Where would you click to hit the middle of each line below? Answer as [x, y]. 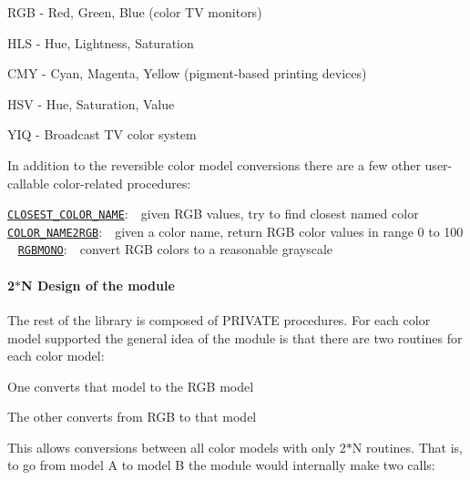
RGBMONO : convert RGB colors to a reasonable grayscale [175, 249]
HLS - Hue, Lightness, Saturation [101, 42]
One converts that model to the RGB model [131, 386]
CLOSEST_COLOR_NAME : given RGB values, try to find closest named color [213, 214]
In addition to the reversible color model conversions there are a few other [214, 164]
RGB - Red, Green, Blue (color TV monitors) [135, 12]
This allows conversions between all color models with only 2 [177, 447]
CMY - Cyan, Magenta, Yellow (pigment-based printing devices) [187, 73]
